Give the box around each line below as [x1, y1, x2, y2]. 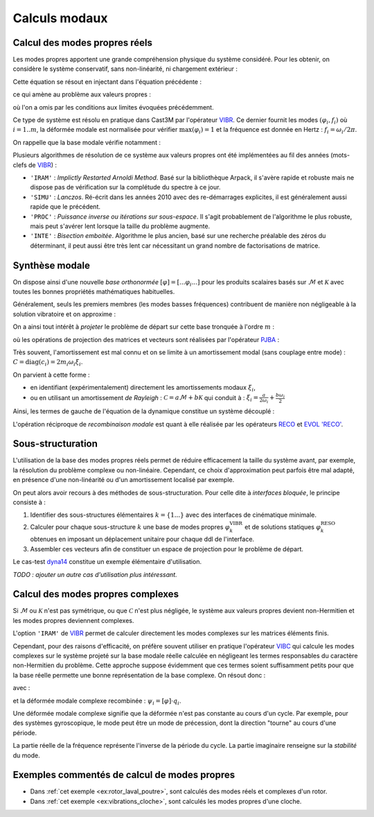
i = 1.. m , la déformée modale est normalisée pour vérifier [12, 126, 178, 134]
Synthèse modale [12, 259, 90, 271]
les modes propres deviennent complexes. [12, 616, 134, 624]
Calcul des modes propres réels [12, 37, 152, 49]
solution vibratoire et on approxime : [12, 309, 116, 318]
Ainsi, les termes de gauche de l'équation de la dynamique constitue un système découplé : [12, 407, 275, 415]
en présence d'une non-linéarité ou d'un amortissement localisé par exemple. [12, 476, 235, 484]
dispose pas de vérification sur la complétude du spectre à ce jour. [30, 183, 221, 191]
